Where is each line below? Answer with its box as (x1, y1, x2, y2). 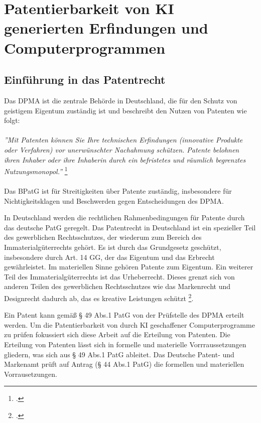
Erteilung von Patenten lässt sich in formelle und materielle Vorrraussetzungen (4, 339, 246, 349)
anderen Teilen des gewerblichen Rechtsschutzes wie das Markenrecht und (4, 281, 231, 292)
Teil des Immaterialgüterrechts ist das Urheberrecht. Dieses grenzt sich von (4, 271, 235, 281)
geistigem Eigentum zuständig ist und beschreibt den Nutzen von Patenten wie (4, 105, 247, 115)
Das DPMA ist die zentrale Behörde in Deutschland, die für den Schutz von (4, 95, 237, 105)
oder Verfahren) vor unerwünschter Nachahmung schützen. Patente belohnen (4, 144, 239, 155)
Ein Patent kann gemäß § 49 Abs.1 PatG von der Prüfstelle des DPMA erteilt (4, 310, 244, 320)
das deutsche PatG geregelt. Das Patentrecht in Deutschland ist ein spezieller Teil (4, 222, 256, 232)
